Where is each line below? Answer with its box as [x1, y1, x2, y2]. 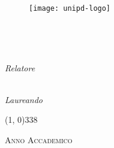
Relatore [5, 61, 35, 74]
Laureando [5, 93, 43, 105]
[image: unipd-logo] [29, 4, 111, 13]
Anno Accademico [5, 134, 73, 146]
